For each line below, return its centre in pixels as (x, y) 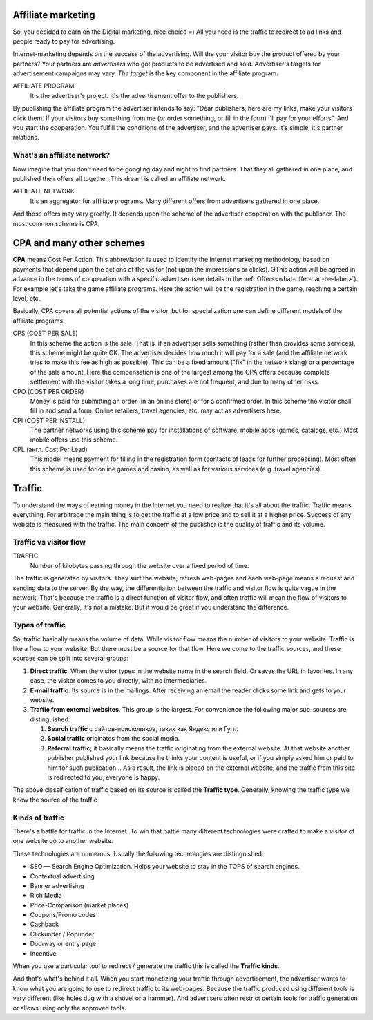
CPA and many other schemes (79, 243)
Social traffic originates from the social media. (114, 739)
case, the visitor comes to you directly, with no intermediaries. (118, 681)
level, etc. (27, 298)
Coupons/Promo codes (63, 915)
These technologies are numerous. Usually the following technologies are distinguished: (138, 853)
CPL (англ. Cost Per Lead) (50, 449)
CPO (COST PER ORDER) (48, 391)
